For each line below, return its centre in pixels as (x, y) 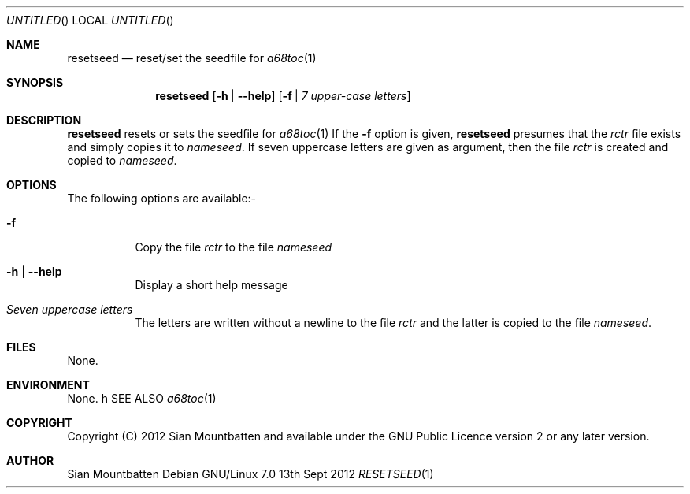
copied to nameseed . (122, 160)
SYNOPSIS (35, 82)
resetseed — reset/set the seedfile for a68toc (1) (192, 58)
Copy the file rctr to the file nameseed (234, 247)
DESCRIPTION (44, 120)
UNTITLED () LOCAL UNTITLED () (90, 20)
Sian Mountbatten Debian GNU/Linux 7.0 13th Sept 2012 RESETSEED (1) (250, 474)
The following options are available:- (162, 198)
